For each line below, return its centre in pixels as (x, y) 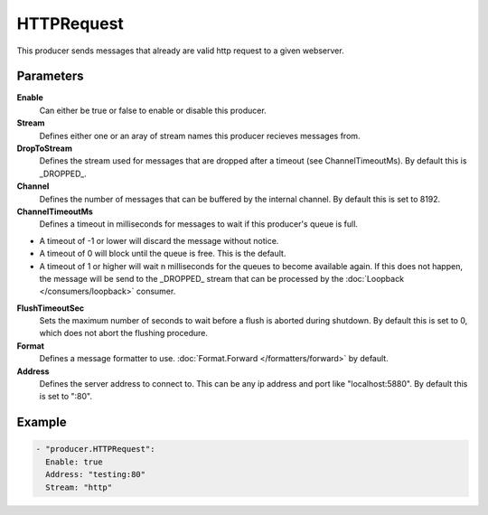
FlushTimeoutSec (51, 308)
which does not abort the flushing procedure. (123, 333)
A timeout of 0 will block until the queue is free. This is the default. (163, 254)
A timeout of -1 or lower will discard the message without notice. (159, 240)
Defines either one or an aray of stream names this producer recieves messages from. (200, 136)
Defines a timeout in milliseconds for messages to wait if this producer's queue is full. (199, 224)
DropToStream (44, 148)
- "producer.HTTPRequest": (95, 449)
